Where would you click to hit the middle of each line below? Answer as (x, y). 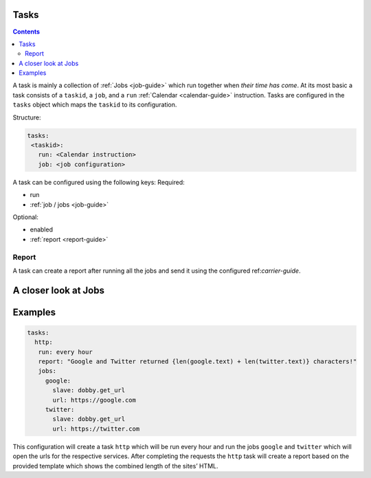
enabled (41, 229)
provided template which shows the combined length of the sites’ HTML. (116, 466)
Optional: (26, 217)
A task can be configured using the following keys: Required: (99, 182)
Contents (26, 32)
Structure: (27, 117)
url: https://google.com (94, 400)
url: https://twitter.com (96, 429)
